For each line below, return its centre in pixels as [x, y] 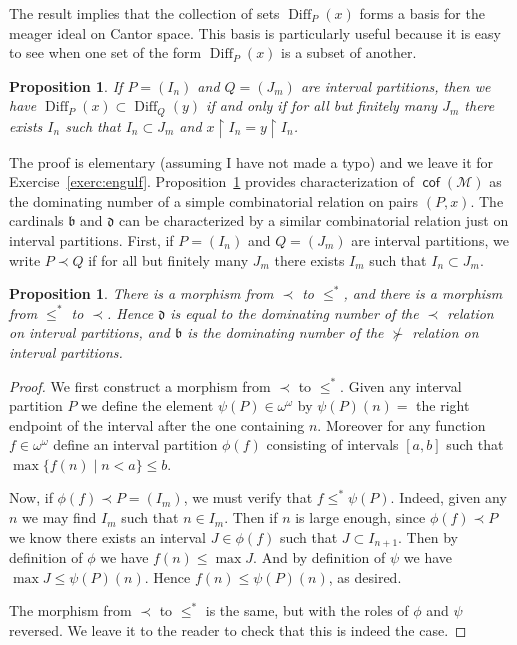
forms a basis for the [422, 13]
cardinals [36, 220]
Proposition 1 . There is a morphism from [141, 293]
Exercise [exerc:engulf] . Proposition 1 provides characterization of [211, 181]
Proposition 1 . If [66, 85]
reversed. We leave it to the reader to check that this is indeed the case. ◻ [238, 629]
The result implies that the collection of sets [144, 13]
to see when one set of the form [105, 52]
